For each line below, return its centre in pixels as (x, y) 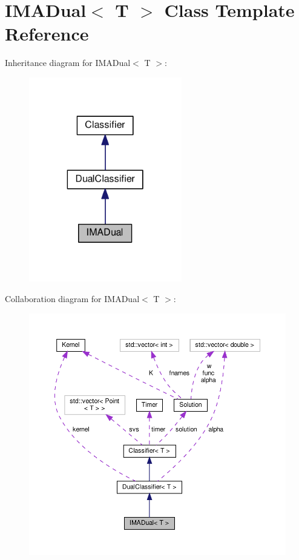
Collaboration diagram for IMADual (72, 299)
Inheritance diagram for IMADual (68, 63)
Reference (47, 34)
